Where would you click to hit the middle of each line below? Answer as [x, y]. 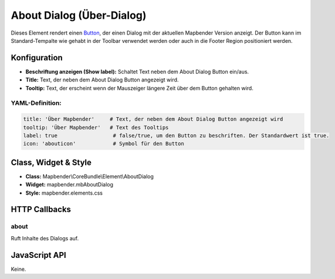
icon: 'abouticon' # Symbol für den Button [104, 144]
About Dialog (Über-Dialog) [79, 15]
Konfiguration [37, 58]
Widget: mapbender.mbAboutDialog [70, 185]
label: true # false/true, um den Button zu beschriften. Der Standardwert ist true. [176, 135]
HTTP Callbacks [41, 210]
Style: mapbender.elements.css [64, 193]
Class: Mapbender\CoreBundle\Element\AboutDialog [89, 176]
